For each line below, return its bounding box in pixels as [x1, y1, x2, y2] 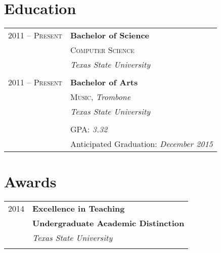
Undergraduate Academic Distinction [32, 217, 185, 229]
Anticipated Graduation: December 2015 [70, 138, 213, 150]
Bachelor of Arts [70, 76, 138, 88]
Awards [4, 171, 57, 192]
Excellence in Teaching [32, 203, 125, 215]
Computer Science [70, 44, 135, 56]
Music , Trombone [70, 91, 131, 103]
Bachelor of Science [70, 29, 150, 41]
